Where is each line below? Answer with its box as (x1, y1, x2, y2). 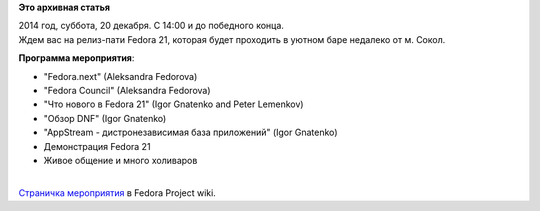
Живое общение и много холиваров (43, 154, 198, 166)
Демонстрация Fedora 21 (43, 140, 151, 152)
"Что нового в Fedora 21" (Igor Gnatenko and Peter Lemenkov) (43, 98, 304, 110)
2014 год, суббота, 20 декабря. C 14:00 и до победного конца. (18, 20, 285, 32)
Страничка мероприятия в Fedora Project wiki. (18, 186, 217, 199)
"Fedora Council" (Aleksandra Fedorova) (43, 84, 211, 96)
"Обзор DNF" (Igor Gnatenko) (43, 112, 167, 124)
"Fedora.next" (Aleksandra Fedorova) (43, 70, 198, 82)
